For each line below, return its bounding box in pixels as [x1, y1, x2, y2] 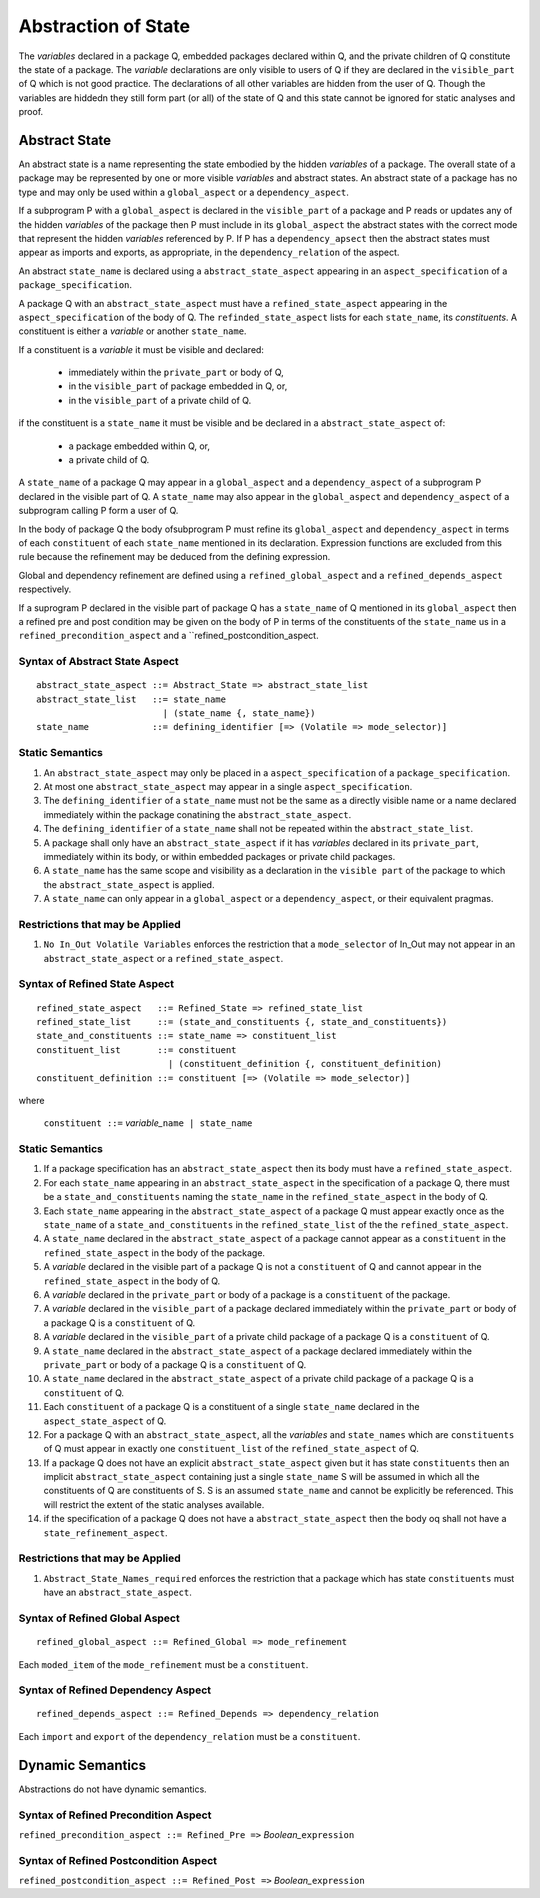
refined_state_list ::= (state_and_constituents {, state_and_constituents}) [36, 1016, 448, 1027]
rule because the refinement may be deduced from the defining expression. [18, 551, 331, 563]
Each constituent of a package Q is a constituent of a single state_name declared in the [43, 1401, 420, 1413]
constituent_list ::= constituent [36, 1044, 237, 1055]
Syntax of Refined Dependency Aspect [18, 1683, 212, 1697]
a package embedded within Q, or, [68, 440, 210, 452]
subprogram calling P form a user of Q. [18, 505, 179, 517]
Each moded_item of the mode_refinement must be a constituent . [18, 1658, 309, 1670]
